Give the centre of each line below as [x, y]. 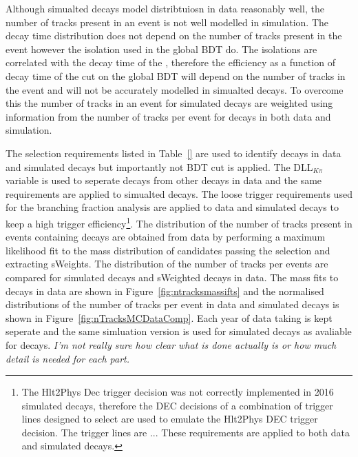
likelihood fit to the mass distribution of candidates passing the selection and [168, 250]
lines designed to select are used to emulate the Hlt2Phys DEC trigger [170, 419]
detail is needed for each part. [67, 358]
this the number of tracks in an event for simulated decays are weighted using [169, 103]
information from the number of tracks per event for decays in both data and [168, 116]
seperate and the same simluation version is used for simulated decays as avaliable [179, 331]
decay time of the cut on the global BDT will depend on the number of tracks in [176, 75]
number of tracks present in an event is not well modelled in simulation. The [167, 22]
